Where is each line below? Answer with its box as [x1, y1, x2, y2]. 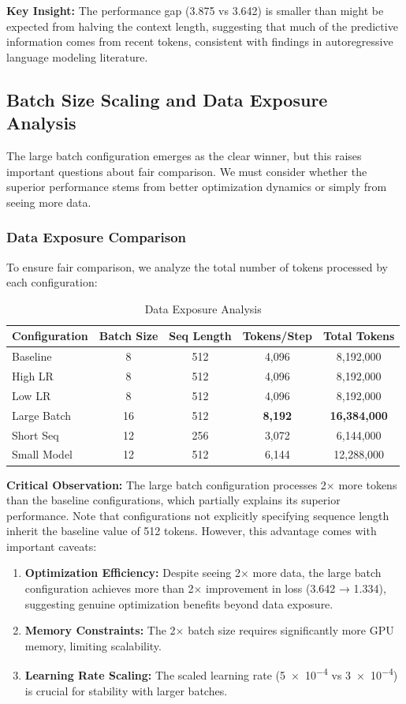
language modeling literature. [6, 48, 148, 65]
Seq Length [169, 328, 232, 344]
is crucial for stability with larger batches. [24, 682, 228, 698]
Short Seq [12, 426, 59, 443]
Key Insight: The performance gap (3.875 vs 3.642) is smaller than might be [6, 2, 384, 18]
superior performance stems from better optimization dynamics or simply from [6, 178, 387, 195]
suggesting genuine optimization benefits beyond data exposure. [24, 595, 333, 612]
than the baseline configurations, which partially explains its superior [6, 492, 341, 508]
